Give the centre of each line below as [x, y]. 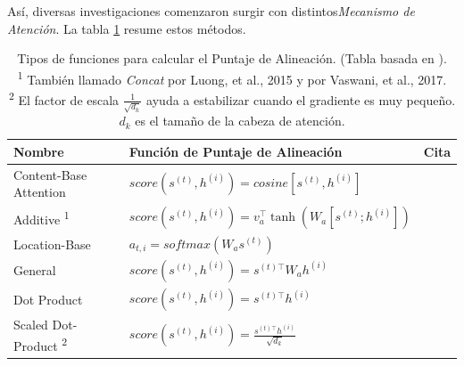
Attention [40, 192]
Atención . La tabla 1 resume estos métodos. [127, 28]
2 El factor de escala [64, 98]
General [35, 270]
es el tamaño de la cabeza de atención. [240, 121]
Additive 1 [41, 218]
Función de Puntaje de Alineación [236, 151]
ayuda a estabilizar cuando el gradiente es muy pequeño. [301, 99]
